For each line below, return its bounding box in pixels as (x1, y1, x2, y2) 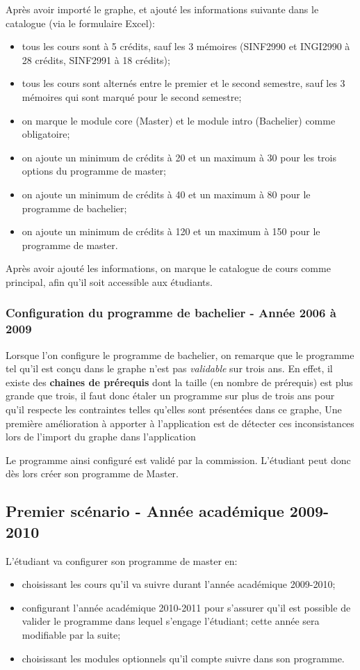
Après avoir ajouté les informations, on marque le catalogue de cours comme (6, 261, 331, 276)
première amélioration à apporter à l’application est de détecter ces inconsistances (6, 415, 354, 430)
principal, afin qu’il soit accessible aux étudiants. (6, 274, 213, 289)
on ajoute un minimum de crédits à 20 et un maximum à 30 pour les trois (22, 150, 337, 164)
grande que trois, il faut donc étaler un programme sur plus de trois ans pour (6, 388, 335, 403)
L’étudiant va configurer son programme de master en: (6, 553, 238, 568)
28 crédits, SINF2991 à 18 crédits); (22, 52, 170, 67)
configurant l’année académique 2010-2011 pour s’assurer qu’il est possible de (22, 600, 351, 614)
